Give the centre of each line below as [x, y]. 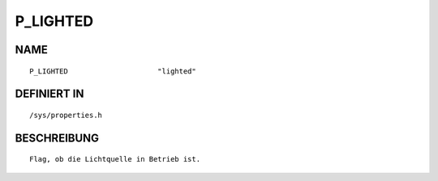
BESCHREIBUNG [57, 138]
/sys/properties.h [66, 115]
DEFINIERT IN [49, 94]
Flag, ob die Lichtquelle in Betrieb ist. [115, 159]
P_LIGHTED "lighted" [113, 71]
